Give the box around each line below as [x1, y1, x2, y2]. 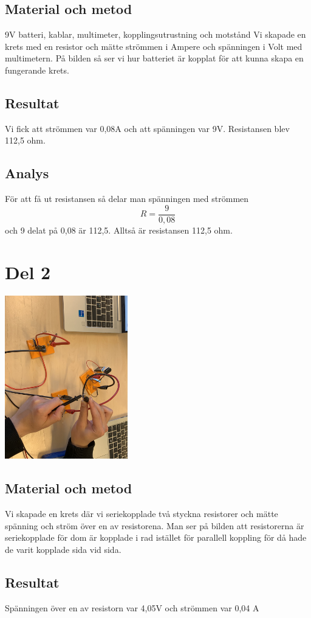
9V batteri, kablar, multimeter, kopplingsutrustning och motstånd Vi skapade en [5, 28, 306, 41]
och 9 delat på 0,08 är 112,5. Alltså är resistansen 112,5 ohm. [5, 223, 233, 236]
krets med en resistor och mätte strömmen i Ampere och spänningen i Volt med [5, 40, 302, 52]
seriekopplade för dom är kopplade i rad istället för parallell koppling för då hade [5, 531, 307, 544]
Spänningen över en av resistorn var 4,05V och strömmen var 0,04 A [5, 601, 259, 614]
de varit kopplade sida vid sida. [5, 543, 121, 555]
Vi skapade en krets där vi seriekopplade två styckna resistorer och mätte [5, 507, 278, 520]
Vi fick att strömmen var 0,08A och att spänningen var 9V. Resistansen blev [5, 122, 290, 134]
